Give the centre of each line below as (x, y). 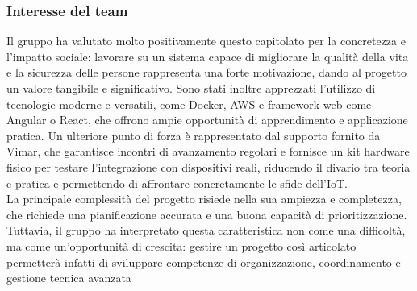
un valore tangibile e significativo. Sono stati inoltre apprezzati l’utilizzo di (191, 88)
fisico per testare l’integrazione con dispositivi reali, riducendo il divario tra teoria (208, 166)
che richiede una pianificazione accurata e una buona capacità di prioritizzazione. (207, 214)
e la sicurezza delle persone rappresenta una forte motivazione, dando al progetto (206, 72)
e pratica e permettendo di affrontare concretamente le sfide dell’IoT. (177, 183)
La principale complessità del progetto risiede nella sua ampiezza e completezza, (204, 199)
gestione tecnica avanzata (69, 278)
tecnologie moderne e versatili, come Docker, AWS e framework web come (189, 104)
